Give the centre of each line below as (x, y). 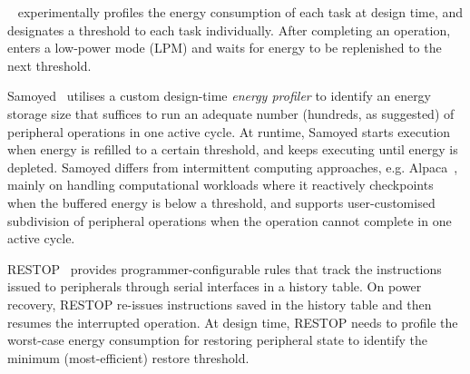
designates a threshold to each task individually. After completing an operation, (229, 30)
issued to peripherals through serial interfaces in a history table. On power (215, 286)
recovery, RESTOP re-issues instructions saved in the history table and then (220, 304)
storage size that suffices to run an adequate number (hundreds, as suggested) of (231, 113)
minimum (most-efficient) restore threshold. (128, 357)
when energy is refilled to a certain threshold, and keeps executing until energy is (233, 149)
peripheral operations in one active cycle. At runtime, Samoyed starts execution (229, 131)
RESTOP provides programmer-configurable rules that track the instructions (225, 268)
